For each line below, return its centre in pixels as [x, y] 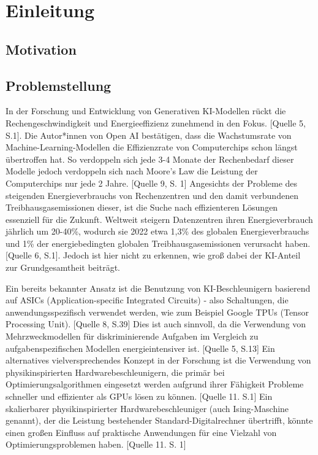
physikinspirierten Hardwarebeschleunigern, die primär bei [115, 372]
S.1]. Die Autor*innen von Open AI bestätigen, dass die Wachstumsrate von [149, 135]
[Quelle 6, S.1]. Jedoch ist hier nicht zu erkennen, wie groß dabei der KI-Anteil [153, 255]
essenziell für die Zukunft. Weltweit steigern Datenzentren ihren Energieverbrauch [159, 219]
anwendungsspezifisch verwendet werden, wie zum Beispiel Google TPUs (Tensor [157, 312]
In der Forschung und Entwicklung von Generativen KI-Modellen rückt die [146, 111]
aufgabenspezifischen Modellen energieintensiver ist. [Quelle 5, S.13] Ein [140, 348]
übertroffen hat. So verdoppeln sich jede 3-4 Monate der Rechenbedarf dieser [150, 159]
